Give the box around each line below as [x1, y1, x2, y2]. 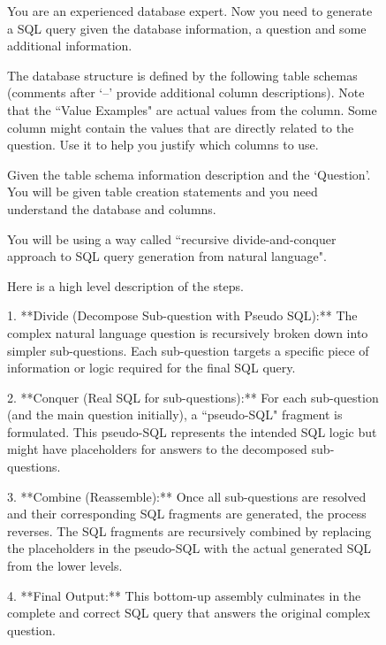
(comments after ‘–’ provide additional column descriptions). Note [7, 83, 365, 102]
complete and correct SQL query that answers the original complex [7, 603, 371, 622]
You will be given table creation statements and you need [7, 182, 318, 201]
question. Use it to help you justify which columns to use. [7, 135, 319, 154]
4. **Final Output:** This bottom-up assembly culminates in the [7, 586, 361, 604]
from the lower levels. [7, 557, 123, 575]
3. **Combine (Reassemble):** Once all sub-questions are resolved [7, 487, 367, 505]
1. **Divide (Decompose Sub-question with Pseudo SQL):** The [7, 306, 358, 325]
